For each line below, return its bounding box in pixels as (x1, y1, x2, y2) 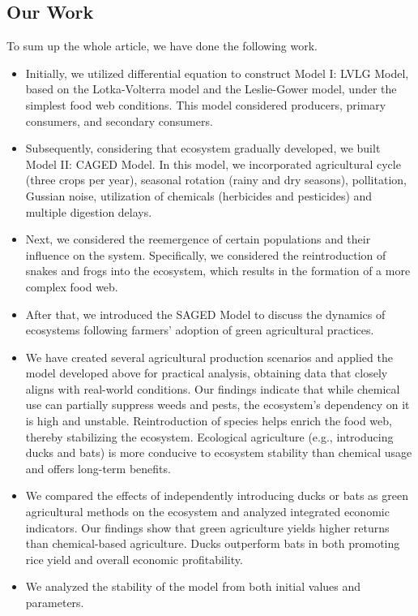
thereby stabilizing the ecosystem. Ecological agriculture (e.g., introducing (25, 428, 394, 445)
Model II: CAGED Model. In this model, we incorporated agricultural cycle (25, 155, 401, 172)
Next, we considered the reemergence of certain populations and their (25, 230, 371, 248)
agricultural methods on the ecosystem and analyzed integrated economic (25, 503, 390, 520)
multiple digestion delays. (25, 203, 152, 220)
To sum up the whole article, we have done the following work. (6, 37, 318, 54)
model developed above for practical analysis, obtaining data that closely (25, 364, 388, 381)
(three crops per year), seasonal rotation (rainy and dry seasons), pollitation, (25, 171, 407, 188)
